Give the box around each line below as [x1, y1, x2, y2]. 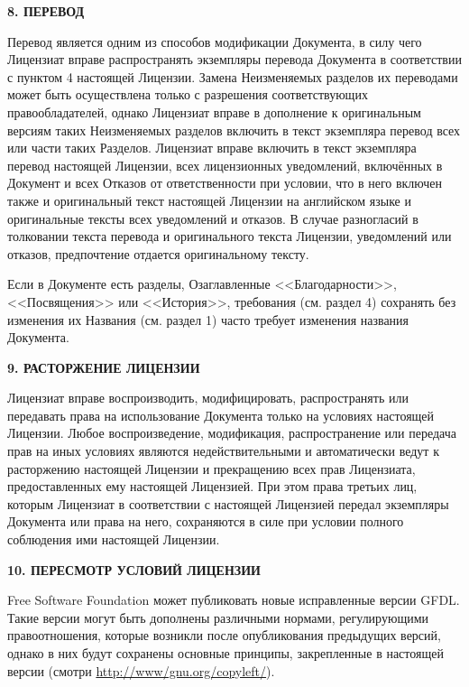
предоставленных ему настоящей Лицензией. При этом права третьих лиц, [7, 477, 418, 496]
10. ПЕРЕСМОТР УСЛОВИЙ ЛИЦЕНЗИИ [7, 560, 261, 579]
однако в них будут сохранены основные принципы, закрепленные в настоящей [7, 644, 444, 662]
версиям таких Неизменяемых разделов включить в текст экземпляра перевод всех [7, 120, 461, 139]
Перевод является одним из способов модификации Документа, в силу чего [7, 32, 422, 51]
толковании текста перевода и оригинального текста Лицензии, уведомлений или [7, 227, 452, 246]
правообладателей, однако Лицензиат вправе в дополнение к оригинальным [7, 102, 421, 121]
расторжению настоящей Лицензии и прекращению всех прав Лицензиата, [7, 459, 416, 478]
